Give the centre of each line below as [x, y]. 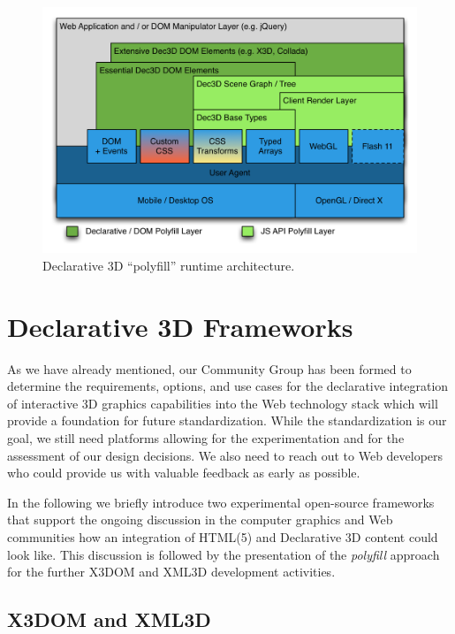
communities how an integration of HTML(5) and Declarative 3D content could [223, 536]
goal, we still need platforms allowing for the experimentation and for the [206, 437]
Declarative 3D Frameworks [180, 326]
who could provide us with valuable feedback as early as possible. [184, 473]
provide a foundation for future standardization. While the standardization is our [227, 420]
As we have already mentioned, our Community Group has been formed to [209, 368]
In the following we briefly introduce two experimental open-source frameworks [221, 502]
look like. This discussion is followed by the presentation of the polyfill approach [224, 554]
